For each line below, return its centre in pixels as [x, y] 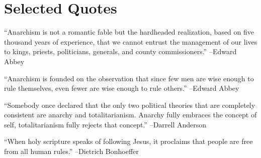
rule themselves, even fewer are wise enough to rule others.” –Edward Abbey [122, 88]
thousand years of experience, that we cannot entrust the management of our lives [131, 41]
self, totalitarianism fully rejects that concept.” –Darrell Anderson [105, 124]
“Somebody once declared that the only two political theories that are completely [130, 105]
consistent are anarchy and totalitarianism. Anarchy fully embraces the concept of [130, 115]
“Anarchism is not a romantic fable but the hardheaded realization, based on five [129, 32]
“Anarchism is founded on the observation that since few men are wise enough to [129, 78]
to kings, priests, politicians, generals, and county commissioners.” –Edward [120, 51]
